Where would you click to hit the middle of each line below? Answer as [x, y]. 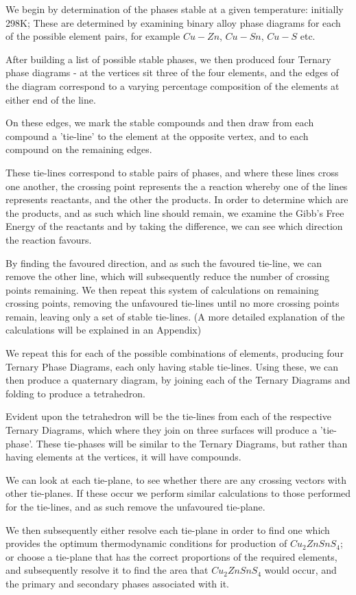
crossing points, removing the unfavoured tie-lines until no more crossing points [173, 303]
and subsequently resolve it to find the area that [107, 570]
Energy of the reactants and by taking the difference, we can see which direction [174, 226]
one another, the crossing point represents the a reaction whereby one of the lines [177, 186]
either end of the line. [51, 99]
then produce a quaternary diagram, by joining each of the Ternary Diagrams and [178, 380]
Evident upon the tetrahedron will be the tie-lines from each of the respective [168, 416]
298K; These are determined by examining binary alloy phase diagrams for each [173, 22]
